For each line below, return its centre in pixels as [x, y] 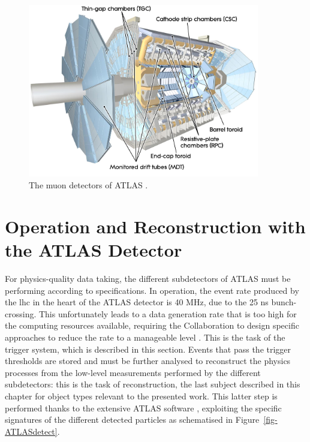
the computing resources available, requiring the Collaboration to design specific [152, 325]
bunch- [284, 302]
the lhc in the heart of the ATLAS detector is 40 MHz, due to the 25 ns [137, 302]
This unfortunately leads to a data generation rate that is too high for [168, 313]
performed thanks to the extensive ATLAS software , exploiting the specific [143, 408]
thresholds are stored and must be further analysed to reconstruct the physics [148, 361]
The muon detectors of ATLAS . [88, 185]
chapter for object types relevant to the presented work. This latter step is [141, 396]
